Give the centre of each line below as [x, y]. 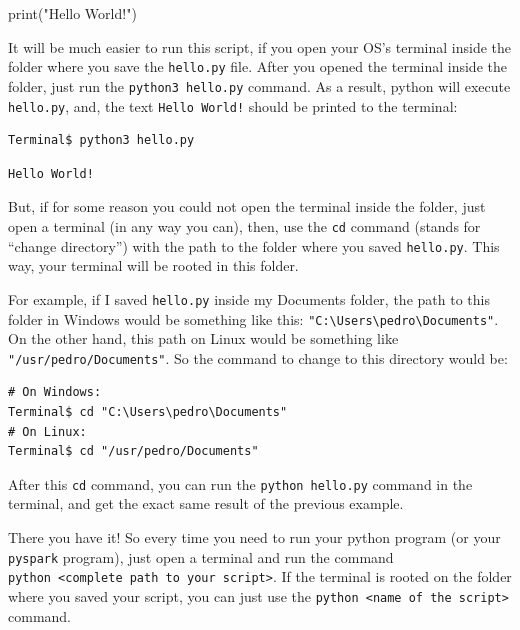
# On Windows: [55, 392]
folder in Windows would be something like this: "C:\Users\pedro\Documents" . [253, 318]
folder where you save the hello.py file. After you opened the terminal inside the [257, 66]
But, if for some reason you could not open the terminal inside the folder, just [247, 206]
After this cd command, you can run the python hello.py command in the [240, 483]
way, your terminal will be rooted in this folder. [153, 265]
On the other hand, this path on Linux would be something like [203, 338]
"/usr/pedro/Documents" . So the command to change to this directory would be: [258, 357]
